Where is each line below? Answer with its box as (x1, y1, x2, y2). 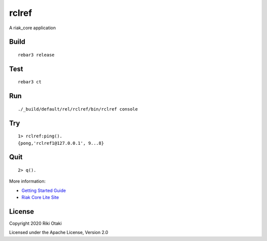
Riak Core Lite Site (21, 194, 59, 200)
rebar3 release (18, 52, 55, 58)
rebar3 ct (18, 79, 42, 85)
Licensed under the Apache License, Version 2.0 (9, 230, 108, 236)
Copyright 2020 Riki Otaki (9, 221, 62, 227)
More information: (9, 179, 46, 184)
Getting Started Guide (21, 187, 66, 193)
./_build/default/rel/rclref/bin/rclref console (18, 106, 138, 112)
